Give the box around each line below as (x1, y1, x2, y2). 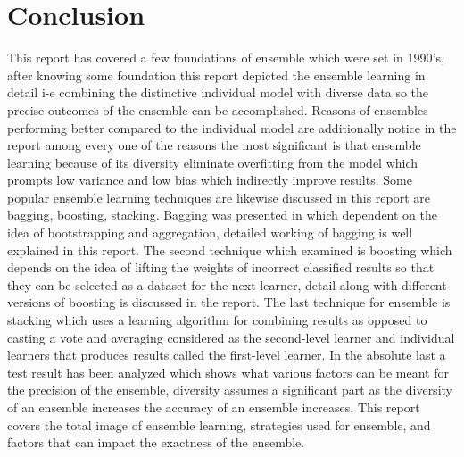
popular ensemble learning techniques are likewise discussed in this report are (7, 187, 431, 206)
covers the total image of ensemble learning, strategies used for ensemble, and (7, 415, 431, 434)
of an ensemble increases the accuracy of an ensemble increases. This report (7, 398, 420, 416)
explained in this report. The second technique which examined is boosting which (7, 240, 452, 259)
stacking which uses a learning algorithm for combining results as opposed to (7, 311, 427, 329)
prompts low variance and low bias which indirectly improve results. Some (7, 170, 412, 189)
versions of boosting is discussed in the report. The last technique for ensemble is (7, 293, 451, 312)
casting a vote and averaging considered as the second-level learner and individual (7, 328, 455, 346)
